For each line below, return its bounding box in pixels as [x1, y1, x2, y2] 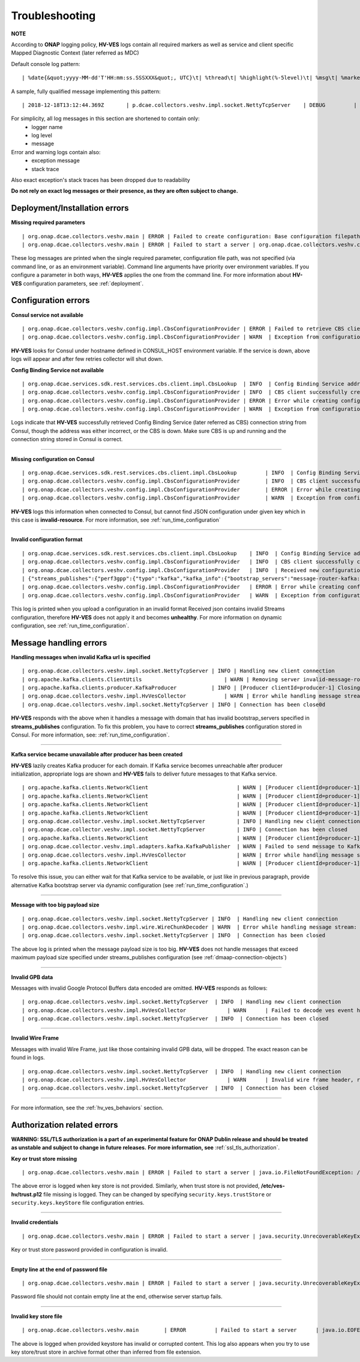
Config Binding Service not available [11, 366, 104, 373]
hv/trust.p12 [11, 1190, 42, 1198]
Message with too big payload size [11, 901, 100, 909]
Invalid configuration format [11, 536, 83, 543]
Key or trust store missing [11, 1155, 77, 1162]
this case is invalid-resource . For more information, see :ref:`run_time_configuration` [11, 516, 221, 523]
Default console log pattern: [11, 60, 80, 67]
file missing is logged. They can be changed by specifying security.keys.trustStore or [43, 1190, 272, 1198]
